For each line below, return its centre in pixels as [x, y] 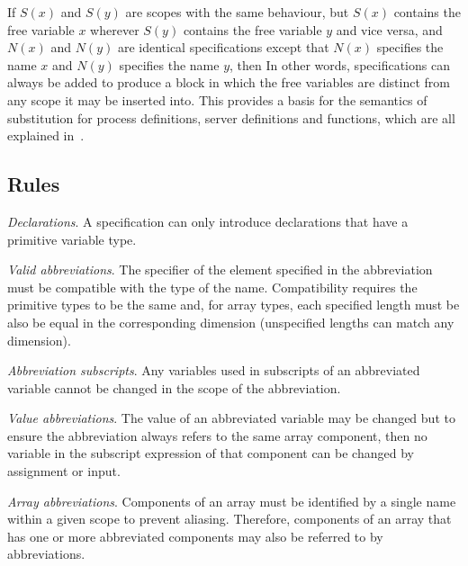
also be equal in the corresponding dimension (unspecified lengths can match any [231, 322]
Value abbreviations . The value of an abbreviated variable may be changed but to [231, 418]
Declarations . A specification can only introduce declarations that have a [208, 221]
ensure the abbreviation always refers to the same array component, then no [217, 435]
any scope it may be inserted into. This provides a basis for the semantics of [217, 99]
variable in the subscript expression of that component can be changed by [211, 453]
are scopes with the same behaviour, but [237, 12]
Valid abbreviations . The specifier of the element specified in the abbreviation [220, 270]
